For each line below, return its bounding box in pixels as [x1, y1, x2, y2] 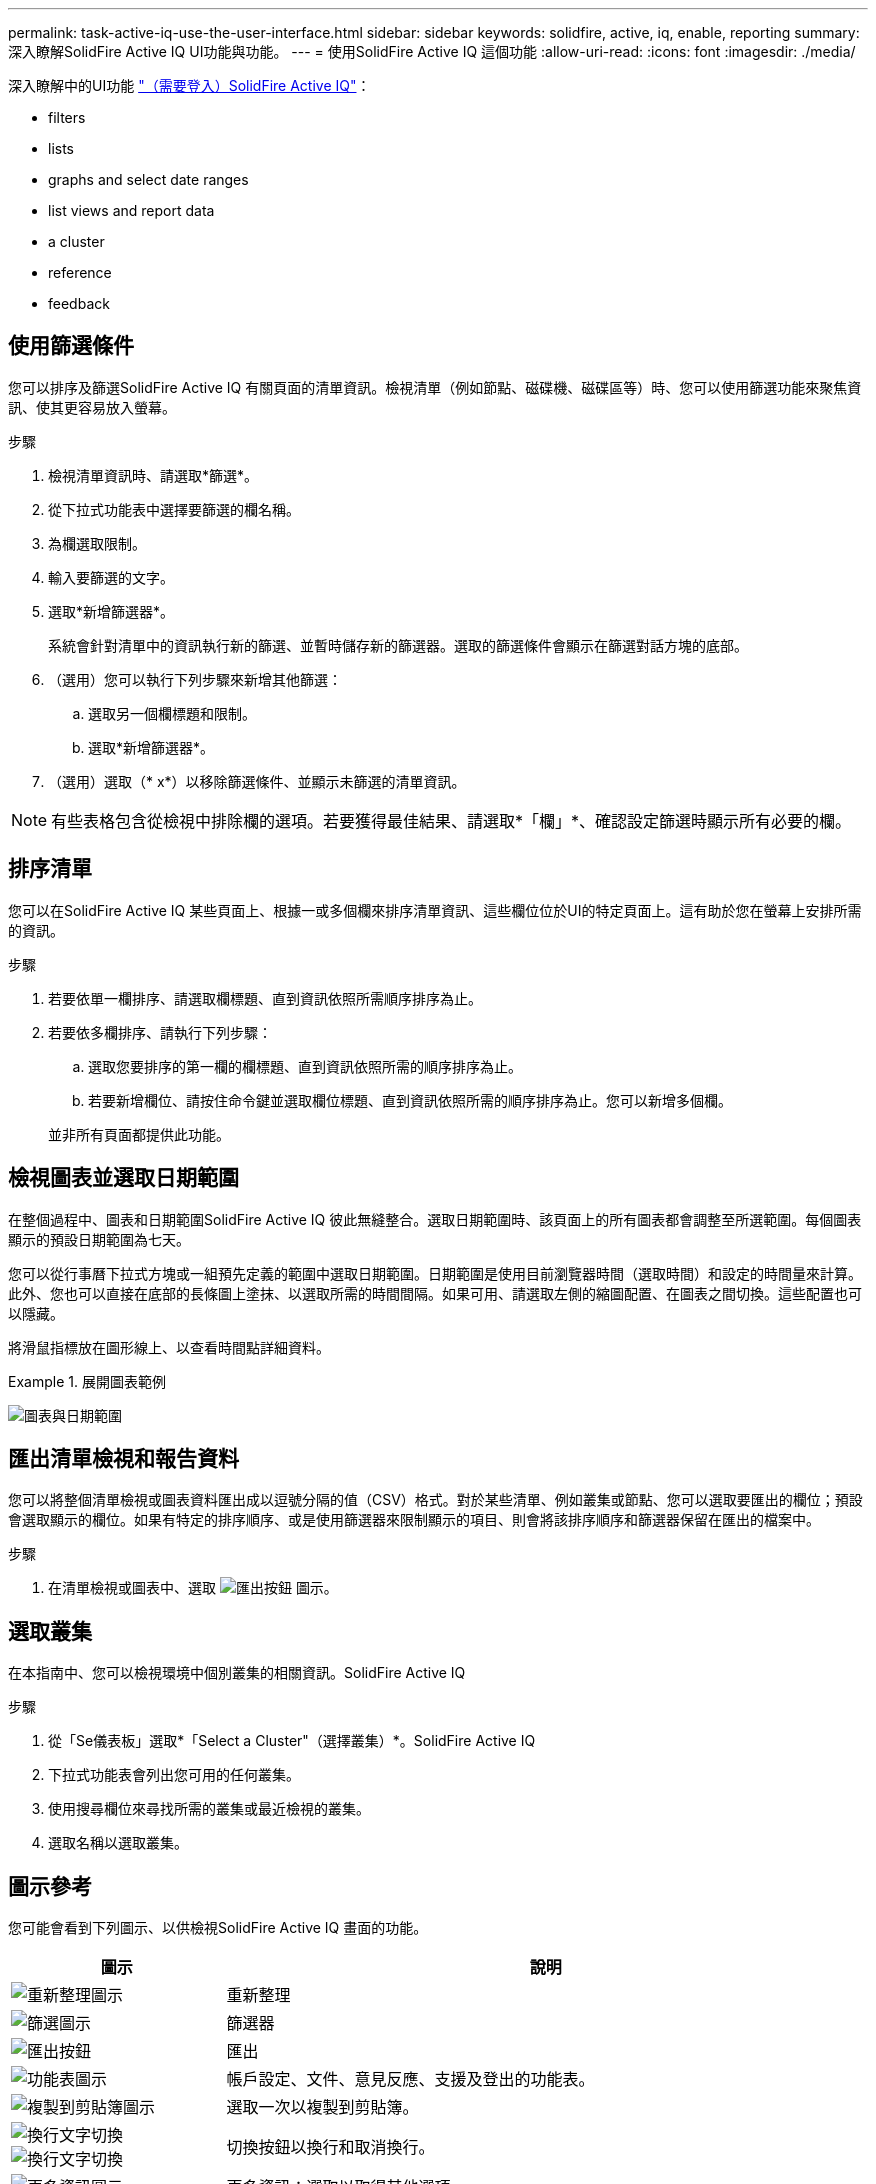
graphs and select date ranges [48, 171, 249, 188]
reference [48, 264, 112, 281]
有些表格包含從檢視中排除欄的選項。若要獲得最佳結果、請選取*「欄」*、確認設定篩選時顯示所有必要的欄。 [51, 810, 852, 831]
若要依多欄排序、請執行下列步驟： [48, 1023, 272, 1041]
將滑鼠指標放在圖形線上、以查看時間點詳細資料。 [8, 1338, 330, 1356]
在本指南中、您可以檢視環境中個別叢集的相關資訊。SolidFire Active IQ [8, 1664, 466, 1682]
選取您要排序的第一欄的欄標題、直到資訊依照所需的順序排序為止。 [88, 1057, 522, 1075]
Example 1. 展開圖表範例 [8, 1372, 166, 1390]
